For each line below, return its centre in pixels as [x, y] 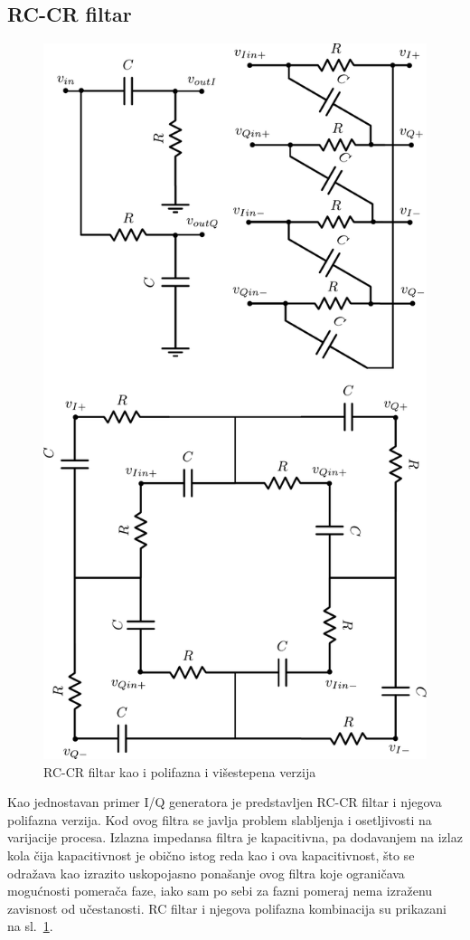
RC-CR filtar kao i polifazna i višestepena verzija [180, 771]
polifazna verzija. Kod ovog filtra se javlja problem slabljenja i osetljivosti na [220, 819]
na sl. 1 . [30, 926]
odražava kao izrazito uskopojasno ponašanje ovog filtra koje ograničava [206, 873]
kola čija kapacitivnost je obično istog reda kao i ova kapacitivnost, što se [211, 855]
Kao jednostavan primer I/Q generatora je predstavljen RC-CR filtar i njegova [225, 802]
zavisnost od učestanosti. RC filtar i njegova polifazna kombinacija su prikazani [227, 908]
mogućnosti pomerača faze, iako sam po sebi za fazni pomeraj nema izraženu [220, 891]
